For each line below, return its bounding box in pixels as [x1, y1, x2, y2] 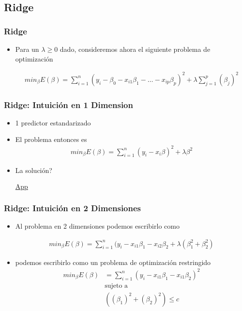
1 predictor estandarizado [15, 117, 91, 127]
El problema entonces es [15, 134, 87, 144]
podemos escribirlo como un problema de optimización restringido [15, 257, 211, 267]
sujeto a [105, 282, 128, 289]
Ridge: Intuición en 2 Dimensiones [4, 202, 141, 214]
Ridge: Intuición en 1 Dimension [4, 98, 133, 110]
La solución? [15, 165, 52, 175]
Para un [15, 44, 39, 54]
